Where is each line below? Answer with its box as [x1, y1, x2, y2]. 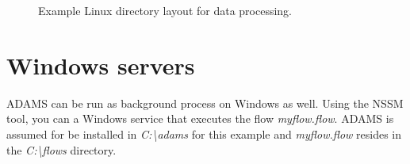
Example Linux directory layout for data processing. [38, 2, 293, 18]
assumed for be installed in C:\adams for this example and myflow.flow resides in [6, 125, 402, 142]
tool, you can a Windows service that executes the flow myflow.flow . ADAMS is [6, 110, 394, 127]
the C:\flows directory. [6, 141, 117, 158]
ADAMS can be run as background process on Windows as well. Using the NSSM [6, 94, 404, 111]
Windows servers [6, 48, 195, 81]
